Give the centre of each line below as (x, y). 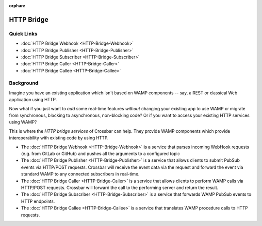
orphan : (17, 6)
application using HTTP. (33, 100)
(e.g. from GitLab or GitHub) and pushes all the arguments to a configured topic (100, 154)
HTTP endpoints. (38, 201)
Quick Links (23, 34)
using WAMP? (23, 122)
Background (24, 83)
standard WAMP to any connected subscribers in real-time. (80, 174)
